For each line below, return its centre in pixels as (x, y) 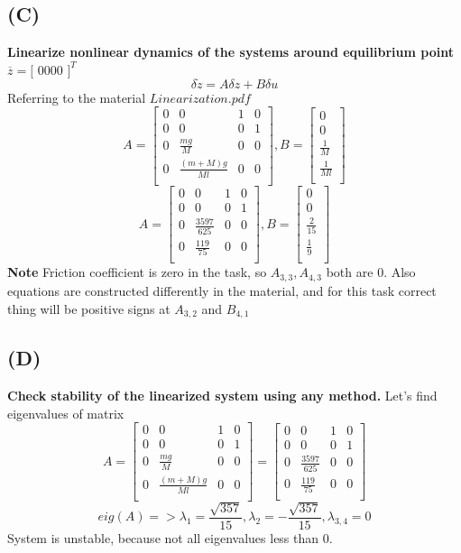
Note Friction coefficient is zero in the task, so (137, 272)
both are (350, 272)
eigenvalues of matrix (66, 413)
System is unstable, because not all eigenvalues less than (163, 537)
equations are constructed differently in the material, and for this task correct (222, 290)
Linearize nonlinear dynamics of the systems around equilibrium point (230, 52)
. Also (400, 272)
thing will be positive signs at (89, 308)
